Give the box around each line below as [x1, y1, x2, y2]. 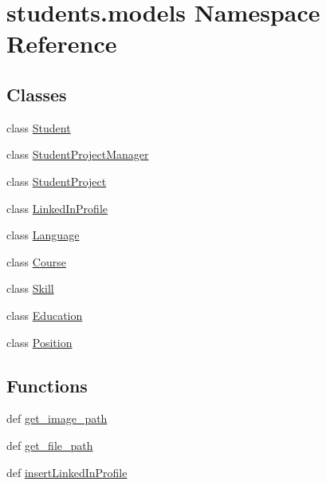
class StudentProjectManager [6, 146, 149, 163]
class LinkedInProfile [6, 199, 108, 216]
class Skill [6, 280, 54, 297]
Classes [6, 81, 67, 106]
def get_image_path [6, 410, 108, 427]
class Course [6, 253, 66, 270]
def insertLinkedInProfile [6, 463, 128, 480]
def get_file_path [6, 436, 93, 453]
